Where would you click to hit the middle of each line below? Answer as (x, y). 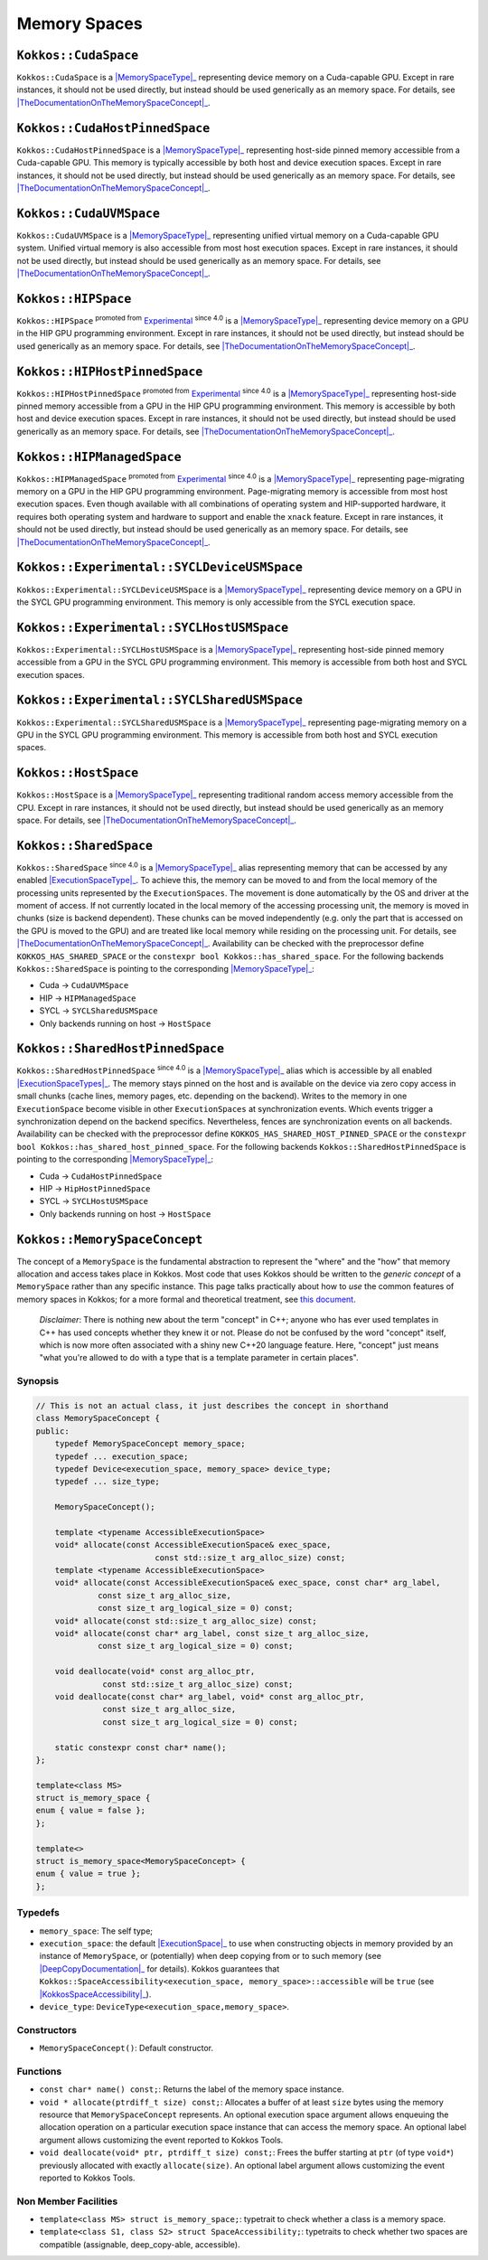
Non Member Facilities (67, 2201)
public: (52, 1431)
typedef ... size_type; (107, 1482)
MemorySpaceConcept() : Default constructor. (127, 2048)
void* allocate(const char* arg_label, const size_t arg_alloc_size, (212, 1633)
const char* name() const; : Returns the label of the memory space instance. (192, 2089)
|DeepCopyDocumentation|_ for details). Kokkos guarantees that (160, 1968)
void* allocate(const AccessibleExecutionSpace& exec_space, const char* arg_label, (248, 1583)
